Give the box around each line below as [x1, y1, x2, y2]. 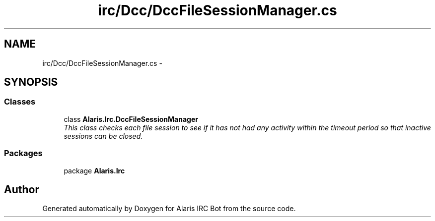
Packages [4, 148, 43, 159]
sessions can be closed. [64, 131, 143, 140]
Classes [4, 97, 36, 107]
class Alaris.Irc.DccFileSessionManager [64, 114, 198, 123]
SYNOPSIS [4, 76, 58, 89]
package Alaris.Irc [64, 166, 125, 175]
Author [4, 183, 39, 196]
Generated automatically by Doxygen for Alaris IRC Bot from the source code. [42, 204, 296, 213]
